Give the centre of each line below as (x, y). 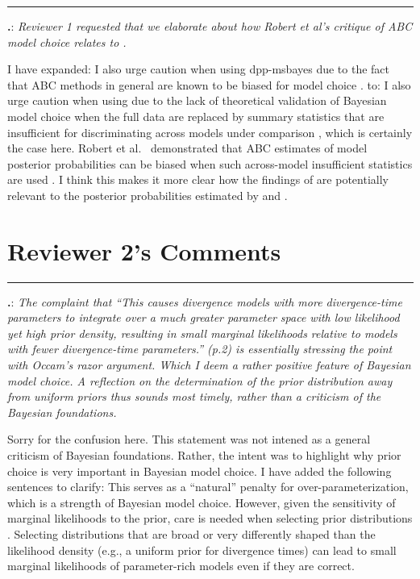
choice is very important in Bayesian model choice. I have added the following (200, 471)
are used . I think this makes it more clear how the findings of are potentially (198, 179)
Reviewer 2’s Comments (144, 250)
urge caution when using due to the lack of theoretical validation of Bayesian (197, 100)
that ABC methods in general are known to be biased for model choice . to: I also (209, 84)
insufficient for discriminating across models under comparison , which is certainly (210, 132)
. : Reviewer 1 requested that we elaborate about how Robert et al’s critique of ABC (210, 26)
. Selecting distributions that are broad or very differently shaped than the (191, 533)
